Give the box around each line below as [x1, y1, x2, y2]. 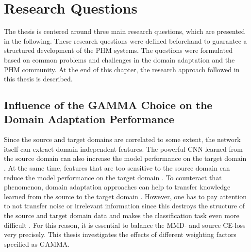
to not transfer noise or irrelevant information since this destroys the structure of [4, 201, 245, 211]
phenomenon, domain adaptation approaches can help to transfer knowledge [4, 182, 231, 192]
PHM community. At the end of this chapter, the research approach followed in [4, 64, 240, 74]
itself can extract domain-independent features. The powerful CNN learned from [4, 143, 243, 154]
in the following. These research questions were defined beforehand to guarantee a [4, 35, 247, 46]
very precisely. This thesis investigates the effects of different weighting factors [4, 229, 236, 239]
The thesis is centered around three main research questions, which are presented [4, 26, 245, 36]
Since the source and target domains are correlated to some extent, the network [4, 134, 241, 144]
